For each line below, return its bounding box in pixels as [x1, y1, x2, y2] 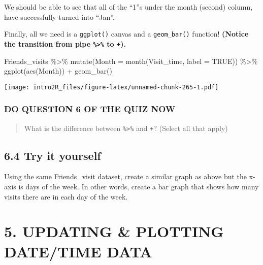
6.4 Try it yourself [4, 147, 101, 163]
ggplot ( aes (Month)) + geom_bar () [4, 65, 112, 76]
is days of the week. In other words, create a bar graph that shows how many [18, 181, 259, 192]
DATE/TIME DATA [4, 241, 152, 261]
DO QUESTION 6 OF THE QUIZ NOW [4, 103, 176, 115]
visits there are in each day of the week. [4, 191, 128, 202]
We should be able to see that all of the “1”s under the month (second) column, [4, 2, 253, 12]
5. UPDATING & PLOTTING [4, 221, 224, 242]
